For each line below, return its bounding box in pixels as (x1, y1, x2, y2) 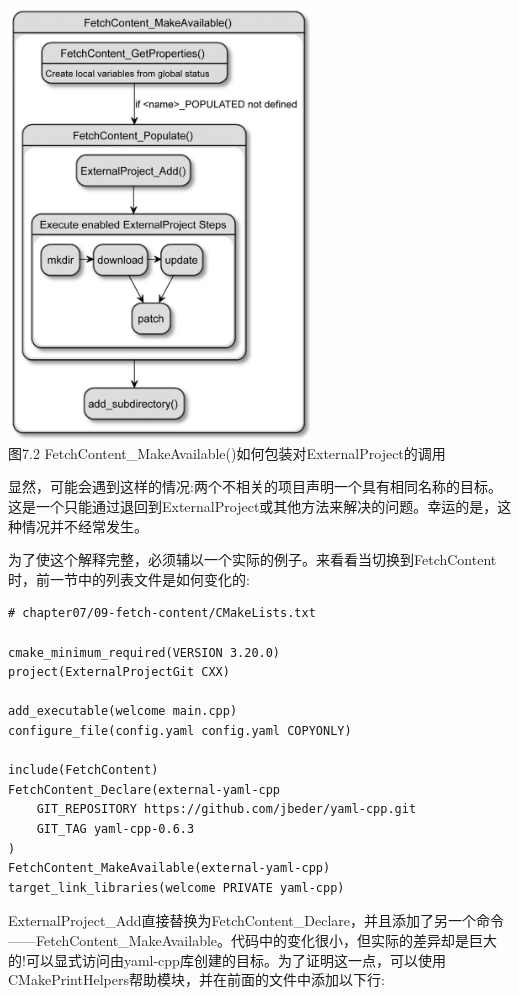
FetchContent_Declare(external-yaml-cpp (8, 782, 281, 797)
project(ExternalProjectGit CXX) (8, 665, 230, 680)
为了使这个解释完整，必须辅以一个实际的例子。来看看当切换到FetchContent (8, 549, 497, 570)
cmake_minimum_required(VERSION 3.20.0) (8, 645, 281, 660)
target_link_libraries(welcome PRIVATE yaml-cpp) (8, 880, 345, 895)
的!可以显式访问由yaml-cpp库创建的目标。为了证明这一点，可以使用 (8, 949, 446, 970)
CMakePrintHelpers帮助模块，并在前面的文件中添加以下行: (8, 969, 385, 990)
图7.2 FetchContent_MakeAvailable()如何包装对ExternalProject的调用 (8, 442, 446, 463)
